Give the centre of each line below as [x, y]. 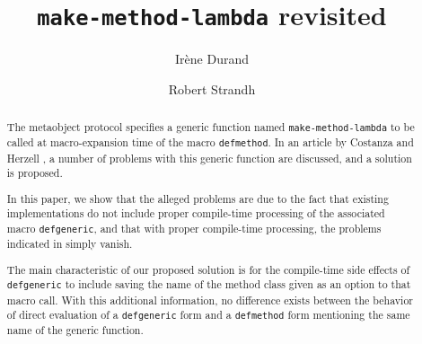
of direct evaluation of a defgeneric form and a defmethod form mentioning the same [208, 315]
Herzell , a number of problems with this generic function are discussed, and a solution [209, 158]
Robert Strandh [212, 88]
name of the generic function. [75, 330]
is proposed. [35, 173]
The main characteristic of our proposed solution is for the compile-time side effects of [208, 269]
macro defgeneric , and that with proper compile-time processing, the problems [194, 229]
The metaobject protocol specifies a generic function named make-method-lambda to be [211, 127]
